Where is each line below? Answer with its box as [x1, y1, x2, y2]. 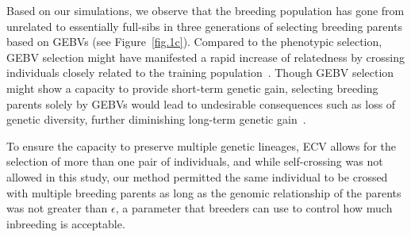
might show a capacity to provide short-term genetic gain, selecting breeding [6, 79, 378, 96]
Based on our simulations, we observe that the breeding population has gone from [6, 2, 405, 18]
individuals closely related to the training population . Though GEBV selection [6, 64, 394, 81]
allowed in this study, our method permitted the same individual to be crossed [6, 168, 388, 185]
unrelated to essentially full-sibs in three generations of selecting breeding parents [6, 17, 402, 34]
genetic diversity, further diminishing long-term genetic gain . [6, 111, 306, 128]
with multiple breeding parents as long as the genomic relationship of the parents [6, 184, 401, 201]
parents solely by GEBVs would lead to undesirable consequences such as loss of [6, 95, 396, 112]
